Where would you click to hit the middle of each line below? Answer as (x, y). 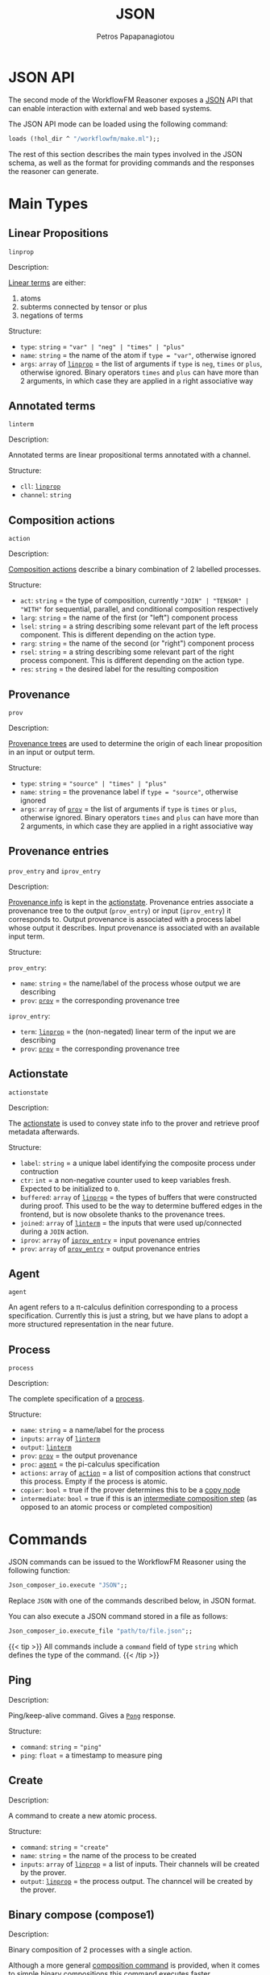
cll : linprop (40, 486)
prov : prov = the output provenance (79, 1456)
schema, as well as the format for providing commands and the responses (132, 163)
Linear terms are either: (47, 282)
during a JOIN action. (54, 1231)
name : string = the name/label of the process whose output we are (130, 983)
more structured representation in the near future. (91, 1324)
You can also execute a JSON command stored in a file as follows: (118, 1616)
